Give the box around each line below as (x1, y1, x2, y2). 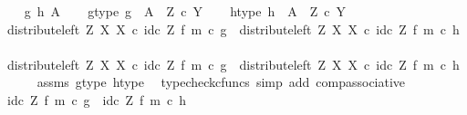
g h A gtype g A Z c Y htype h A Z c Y (24, 2, 346, 20)
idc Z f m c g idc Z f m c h (6, 90, 186, 109)
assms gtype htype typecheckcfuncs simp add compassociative (36, 72, 406, 91)
